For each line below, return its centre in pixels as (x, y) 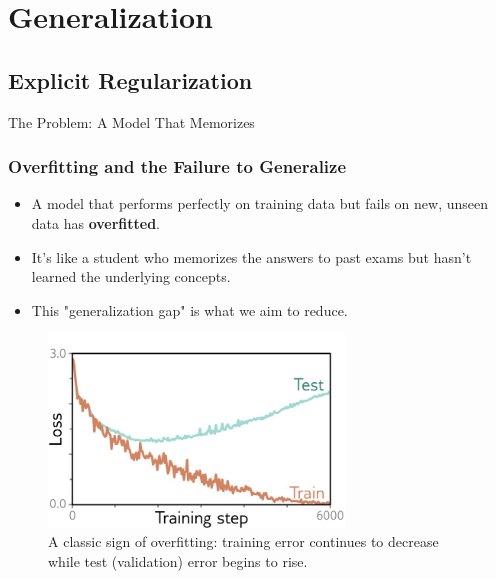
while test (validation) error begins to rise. (178, 560)
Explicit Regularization (130, 79)
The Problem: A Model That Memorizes (131, 121)
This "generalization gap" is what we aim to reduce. (189, 309)
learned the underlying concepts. (131, 276)
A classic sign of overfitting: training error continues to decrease (243, 541)
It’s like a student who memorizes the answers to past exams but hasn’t (251, 256)
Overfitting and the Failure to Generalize (177, 166)
